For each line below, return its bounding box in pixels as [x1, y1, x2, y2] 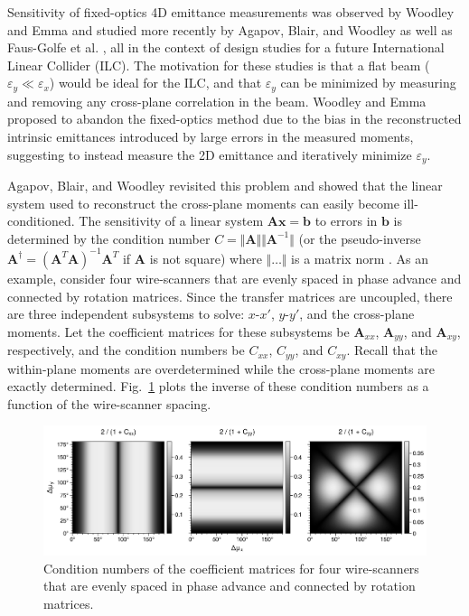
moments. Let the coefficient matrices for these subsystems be [7, 322, 350, 341]
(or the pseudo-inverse [298, 229, 421, 247]
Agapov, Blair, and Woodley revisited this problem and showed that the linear [7, 176, 443, 195]
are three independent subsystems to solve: [7, 304, 245, 323]
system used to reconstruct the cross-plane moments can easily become [7, 193, 399, 212]
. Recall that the [346, 341, 437, 359]
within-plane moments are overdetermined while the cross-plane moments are [7, 359, 435, 378]
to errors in [314, 211, 378, 230]
